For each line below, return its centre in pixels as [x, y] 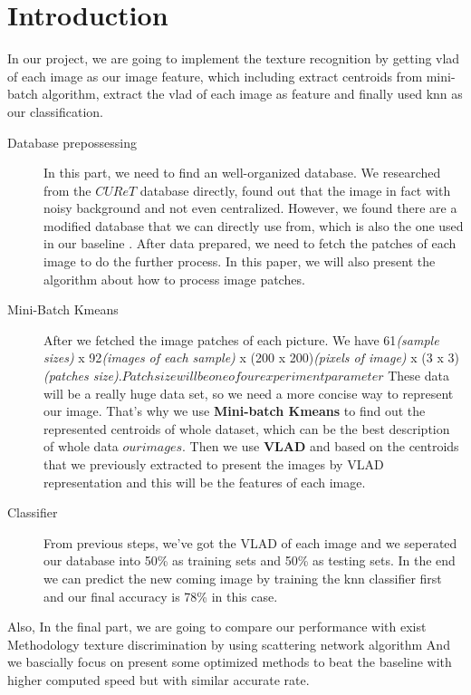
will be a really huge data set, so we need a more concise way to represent [249, 393]
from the [67, 190]
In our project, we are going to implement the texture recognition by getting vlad [234, 58]
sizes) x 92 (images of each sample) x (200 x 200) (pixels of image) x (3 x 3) [251, 357]
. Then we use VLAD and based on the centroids [320, 446]
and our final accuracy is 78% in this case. [161, 596]
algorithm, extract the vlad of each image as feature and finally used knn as [252, 94]
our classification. [55, 111]
